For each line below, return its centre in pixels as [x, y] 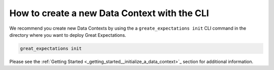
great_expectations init [51, 48]
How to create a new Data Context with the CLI [109, 13]
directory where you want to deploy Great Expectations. [68, 35]
